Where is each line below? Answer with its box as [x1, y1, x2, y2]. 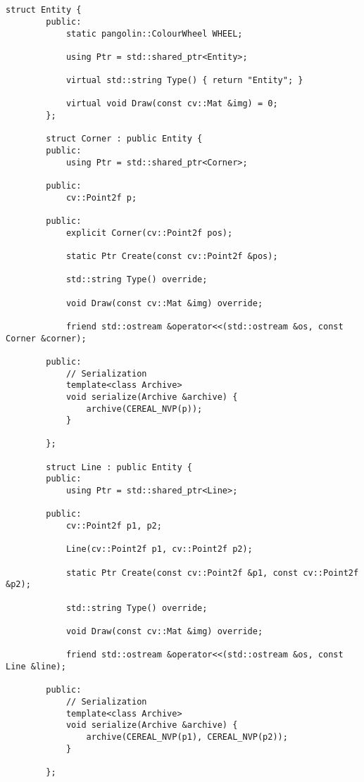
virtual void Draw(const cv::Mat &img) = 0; [65, 99, 278, 109]
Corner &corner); [6, 333, 87, 343]
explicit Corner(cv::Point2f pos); [65, 227, 233, 238]
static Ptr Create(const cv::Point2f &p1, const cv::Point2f [65, 567, 359, 578]
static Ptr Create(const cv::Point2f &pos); [65, 251, 278, 261]
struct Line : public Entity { [46, 462, 192, 472]
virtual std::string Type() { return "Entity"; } [65, 75, 303, 86]
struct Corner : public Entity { [46, 134, 203, 144]
